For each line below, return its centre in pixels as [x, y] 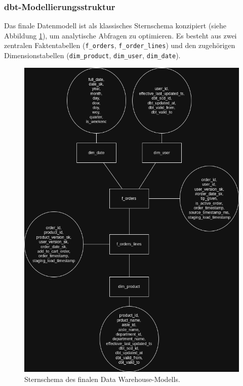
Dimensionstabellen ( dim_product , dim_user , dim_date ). [92, 55]
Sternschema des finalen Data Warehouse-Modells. [102, 379]
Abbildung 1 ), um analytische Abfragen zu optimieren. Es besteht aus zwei [120, 35]
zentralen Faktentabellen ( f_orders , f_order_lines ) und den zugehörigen [120, 45]
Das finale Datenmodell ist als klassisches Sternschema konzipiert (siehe [115, 26]
